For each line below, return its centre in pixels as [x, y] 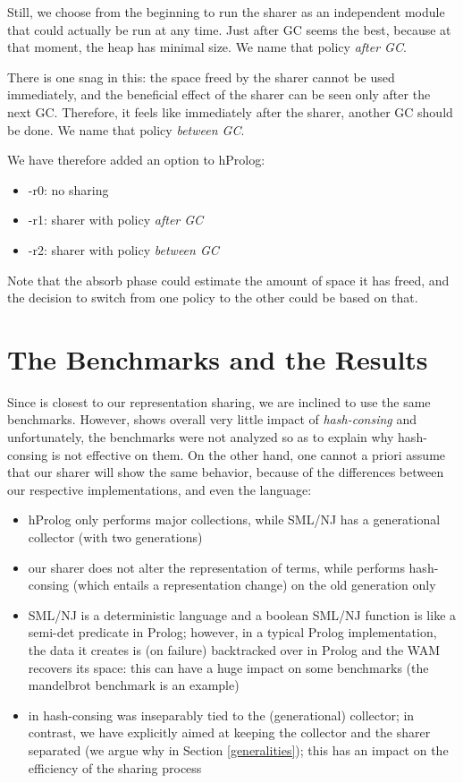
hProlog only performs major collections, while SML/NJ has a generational [234, 519]
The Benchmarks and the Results [218, 358]
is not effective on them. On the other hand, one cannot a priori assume [248, 454]
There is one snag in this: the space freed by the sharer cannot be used [201, 77]
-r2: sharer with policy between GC [123, 249]
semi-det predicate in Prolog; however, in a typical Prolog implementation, [232, 632]
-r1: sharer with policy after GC [116, 220]
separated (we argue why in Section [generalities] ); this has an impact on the [238, 749]
